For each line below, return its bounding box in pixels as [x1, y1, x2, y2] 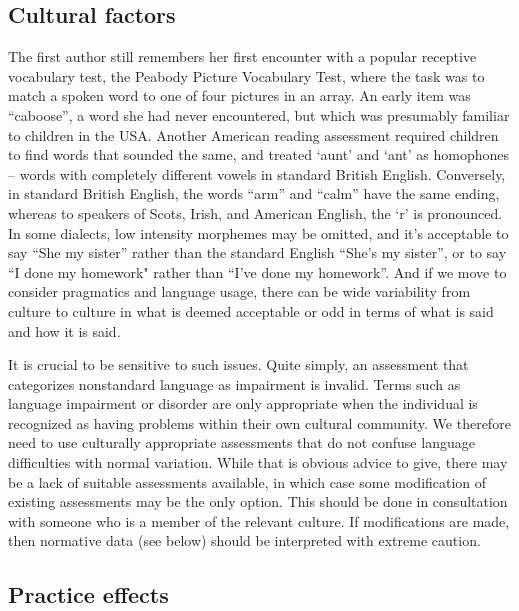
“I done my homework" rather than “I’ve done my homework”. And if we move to [8, 261, 507, 282]
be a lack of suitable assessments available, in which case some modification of [8, 471, 487, 492]
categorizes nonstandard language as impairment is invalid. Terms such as [8, 373, 461, 394]
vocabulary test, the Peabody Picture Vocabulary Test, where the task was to [8, 65, 485, 86]
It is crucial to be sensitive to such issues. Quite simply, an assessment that [8, 354, 469, 375]
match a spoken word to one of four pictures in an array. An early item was [8, 85, 471, 106]
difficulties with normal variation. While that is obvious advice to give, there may [8, 452, 508, 473]
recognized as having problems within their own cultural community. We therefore [8, 412, 511, 433]
